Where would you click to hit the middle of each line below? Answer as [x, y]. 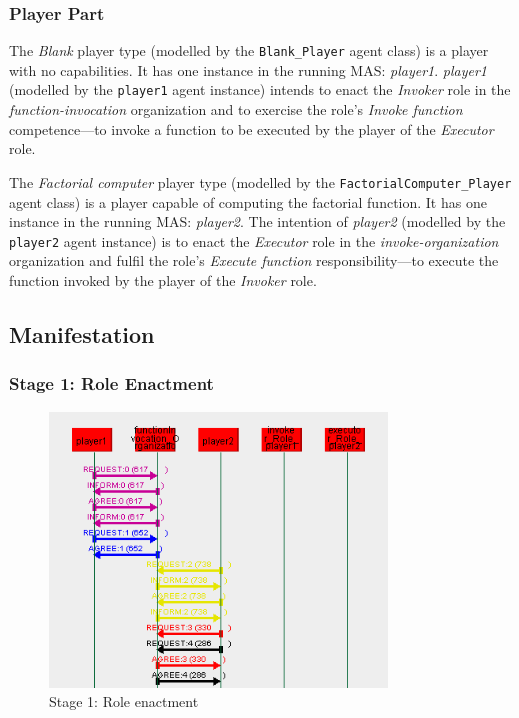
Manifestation [82, 333]
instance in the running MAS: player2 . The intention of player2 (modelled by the [257, 221]
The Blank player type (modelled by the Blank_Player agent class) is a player [249, 50]
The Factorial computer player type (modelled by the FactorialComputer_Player [260, 181]
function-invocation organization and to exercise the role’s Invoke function [236, 109]
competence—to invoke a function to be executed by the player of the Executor [251, 128]
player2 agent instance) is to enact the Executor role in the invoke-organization [254, 240]
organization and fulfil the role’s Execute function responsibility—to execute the [254, 260]
